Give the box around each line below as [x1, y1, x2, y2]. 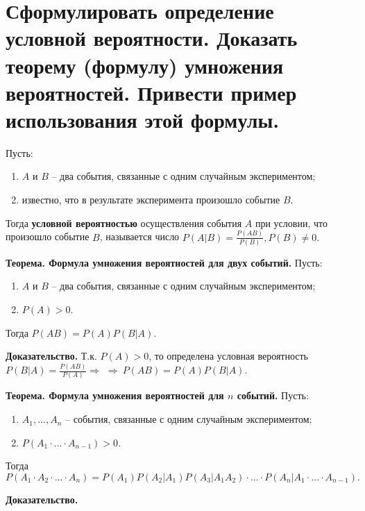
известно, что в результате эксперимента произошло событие [22, 192, 280, 207]
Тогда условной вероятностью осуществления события [6, 215, 242, 230]
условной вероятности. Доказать [6, 24, 298, 52]
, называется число [99, 229, 180, 244]
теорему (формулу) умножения [6, 51, 284, 79]
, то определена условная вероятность [148, 349, 309, 363]
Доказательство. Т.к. [6, 349, 97, 363]
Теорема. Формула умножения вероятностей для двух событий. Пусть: [6, 255, 323, 269]
